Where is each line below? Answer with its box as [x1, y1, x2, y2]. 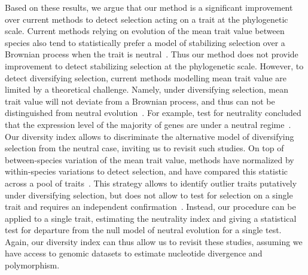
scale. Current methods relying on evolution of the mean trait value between [5, 25, 285, 37]
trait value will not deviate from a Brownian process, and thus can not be [5, 94, 275, 107]
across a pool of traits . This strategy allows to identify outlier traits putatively [5, 176, 297, 189]
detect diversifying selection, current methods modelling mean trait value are [5, 71, 286, 84]
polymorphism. [5, 259, 60, 271]
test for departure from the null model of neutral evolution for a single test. [5, 224, 282, 236]
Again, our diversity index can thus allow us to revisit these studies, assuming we [5, 235, 303, 247]
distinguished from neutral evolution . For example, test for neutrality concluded [5, 106, 301, 119]
